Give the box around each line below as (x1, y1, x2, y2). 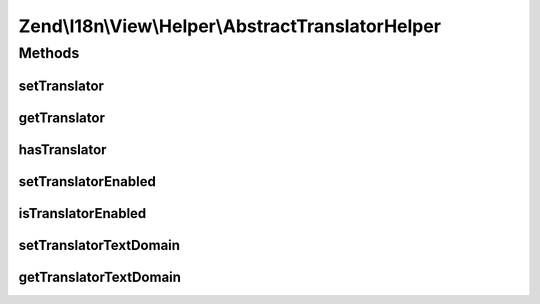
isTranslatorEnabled (18, 205, 147, 222)
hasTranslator (18, 141, 107, 158)
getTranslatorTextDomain (18, 268, 182, 285)
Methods (18, 44, 80, 62)
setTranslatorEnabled (18, 173, 157, 190)
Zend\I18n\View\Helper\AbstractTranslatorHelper (18, 15, 442, 37)
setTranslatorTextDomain (18, 236, 180, 254)
